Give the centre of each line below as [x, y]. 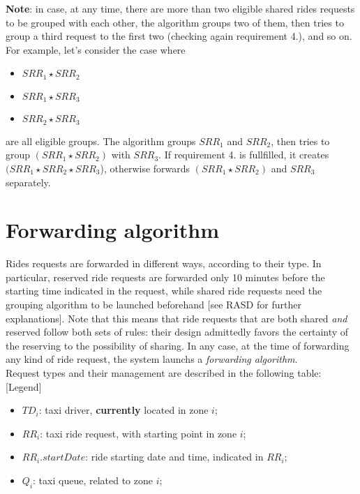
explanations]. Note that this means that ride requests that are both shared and [177, 318]
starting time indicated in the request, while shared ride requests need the [164, 291]
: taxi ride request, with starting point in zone [138, 433]
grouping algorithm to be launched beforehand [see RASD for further [153, 305]
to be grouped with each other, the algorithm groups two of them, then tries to [175, 22]
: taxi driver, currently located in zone [123, 410]
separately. [28, 182]
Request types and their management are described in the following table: [164, 372]
